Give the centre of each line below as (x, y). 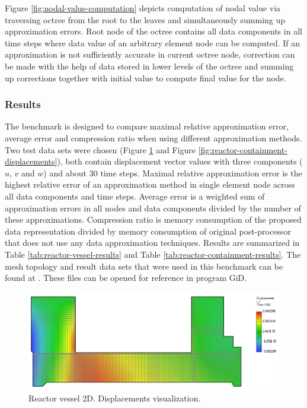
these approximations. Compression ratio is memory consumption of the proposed (153, 219)
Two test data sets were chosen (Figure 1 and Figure (100, 149)
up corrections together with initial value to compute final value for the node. (145, 78)
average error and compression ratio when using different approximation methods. (153, 137)
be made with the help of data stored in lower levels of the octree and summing (149, 66)
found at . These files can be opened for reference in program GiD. (126, 278)
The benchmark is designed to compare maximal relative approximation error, (147, 126)
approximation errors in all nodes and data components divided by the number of (153, 208)
